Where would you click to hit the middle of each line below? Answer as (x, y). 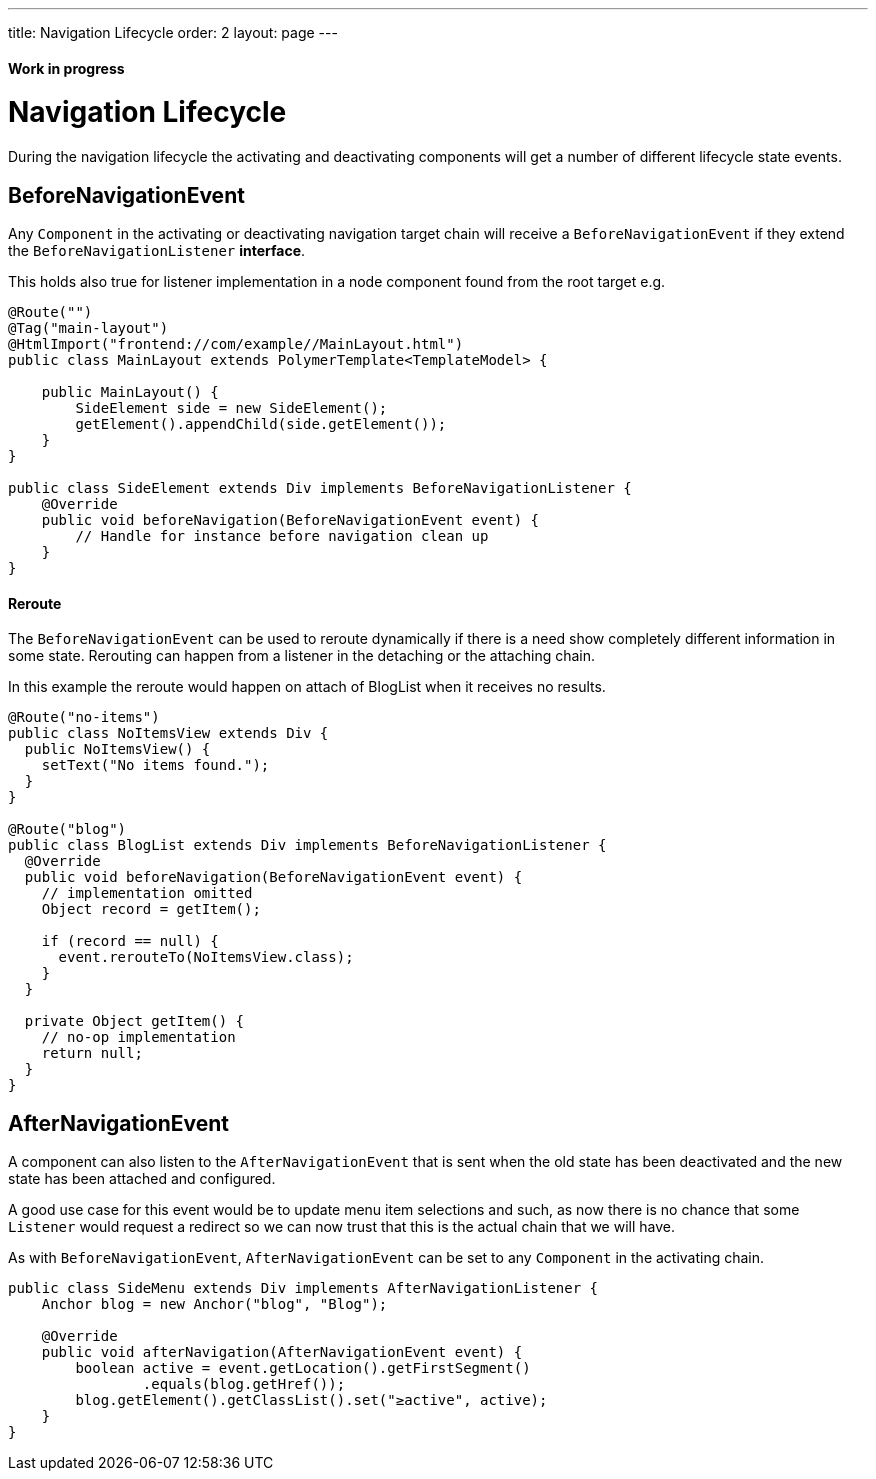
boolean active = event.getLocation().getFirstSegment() (303, 1368)
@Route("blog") (67, 829)
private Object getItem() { (134, 1021)
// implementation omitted (147, 893)
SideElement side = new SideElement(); (231, 407)
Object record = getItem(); (151, 909)
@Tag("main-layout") (88, 327)
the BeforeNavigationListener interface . (157, 250)
